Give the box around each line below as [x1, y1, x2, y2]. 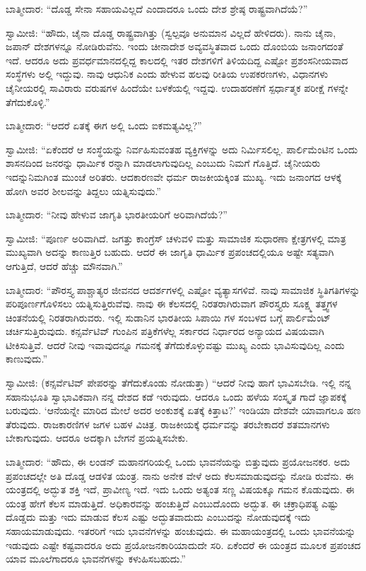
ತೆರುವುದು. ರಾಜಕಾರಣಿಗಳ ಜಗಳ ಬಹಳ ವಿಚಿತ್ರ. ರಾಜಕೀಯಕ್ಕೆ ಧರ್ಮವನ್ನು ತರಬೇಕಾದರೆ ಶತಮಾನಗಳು [6, 416, 330, 431]
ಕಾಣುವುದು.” [6, 351, 48, 366]
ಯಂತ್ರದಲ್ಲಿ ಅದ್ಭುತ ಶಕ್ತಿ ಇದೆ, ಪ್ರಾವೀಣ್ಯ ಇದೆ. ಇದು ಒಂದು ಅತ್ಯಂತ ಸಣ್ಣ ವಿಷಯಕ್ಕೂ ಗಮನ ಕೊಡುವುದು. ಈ [6, 482, 355, 497]
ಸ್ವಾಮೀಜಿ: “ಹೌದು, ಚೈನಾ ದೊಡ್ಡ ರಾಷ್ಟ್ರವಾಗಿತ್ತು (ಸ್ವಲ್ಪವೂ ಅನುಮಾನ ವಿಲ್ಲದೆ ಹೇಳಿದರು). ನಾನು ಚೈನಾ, [6, 25, 336, 40]
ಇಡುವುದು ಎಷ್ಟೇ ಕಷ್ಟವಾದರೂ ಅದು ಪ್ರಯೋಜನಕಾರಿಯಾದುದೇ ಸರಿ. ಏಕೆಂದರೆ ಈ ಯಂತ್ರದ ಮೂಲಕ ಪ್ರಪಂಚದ [6, 537, 361, 552]
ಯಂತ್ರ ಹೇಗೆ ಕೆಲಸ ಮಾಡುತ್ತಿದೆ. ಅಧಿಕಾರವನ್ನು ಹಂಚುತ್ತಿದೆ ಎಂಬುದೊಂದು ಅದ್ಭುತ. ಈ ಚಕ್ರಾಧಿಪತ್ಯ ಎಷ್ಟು [6, 495, 338, 510]
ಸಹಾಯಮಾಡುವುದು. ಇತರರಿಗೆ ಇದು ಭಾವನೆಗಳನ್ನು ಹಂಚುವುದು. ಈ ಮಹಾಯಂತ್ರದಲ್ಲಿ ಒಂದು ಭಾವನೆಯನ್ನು [6, 524, 356, 538]
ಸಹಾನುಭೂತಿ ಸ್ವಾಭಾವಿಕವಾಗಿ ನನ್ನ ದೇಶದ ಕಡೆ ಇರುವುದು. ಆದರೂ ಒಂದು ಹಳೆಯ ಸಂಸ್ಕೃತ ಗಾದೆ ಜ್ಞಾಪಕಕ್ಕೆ [6, 389, 347, 404]
